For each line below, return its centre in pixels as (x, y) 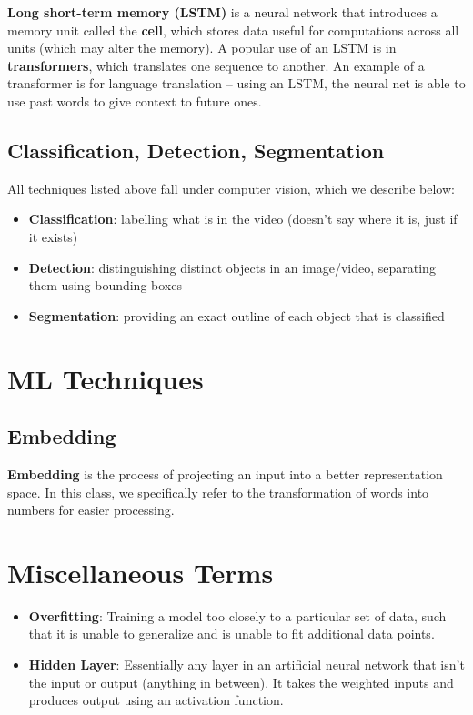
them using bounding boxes (105, 285)
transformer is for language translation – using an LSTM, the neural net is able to (236, 83)
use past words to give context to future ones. (135, 101)
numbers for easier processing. (91, 510)
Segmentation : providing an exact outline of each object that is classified (236, 315)
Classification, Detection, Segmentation (196, 150)
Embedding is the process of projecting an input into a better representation (225, 473)
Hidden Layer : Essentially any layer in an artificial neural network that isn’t (247, 664)
